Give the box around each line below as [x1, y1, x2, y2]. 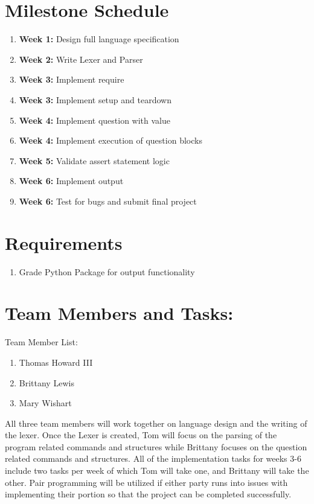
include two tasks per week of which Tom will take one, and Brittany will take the [5, 464, 309, 477]
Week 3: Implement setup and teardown [19, 93, 171, 106]
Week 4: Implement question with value [19, 113, 170, 126]
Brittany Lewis [19, 376, 74, 389]
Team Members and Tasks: [5, 301, 234, 325]
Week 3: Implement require [19, 73, 124, 86]
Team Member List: [5, 336, 78, 348]
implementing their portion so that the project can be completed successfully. [5, 488, 292, 500]
